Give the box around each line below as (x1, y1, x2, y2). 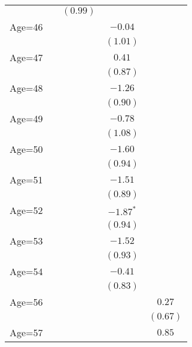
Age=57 (10, 325, 43, 339)
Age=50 (10, 142, 43, 156)
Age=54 (10, 264, 43, 278)
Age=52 (10, 203, 43, 217)
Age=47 (10, 50, 43, 64)
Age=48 (10, 81, 43, 95)
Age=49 (10, 111, 43, 125)
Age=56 (10, 295, 43, 309)
